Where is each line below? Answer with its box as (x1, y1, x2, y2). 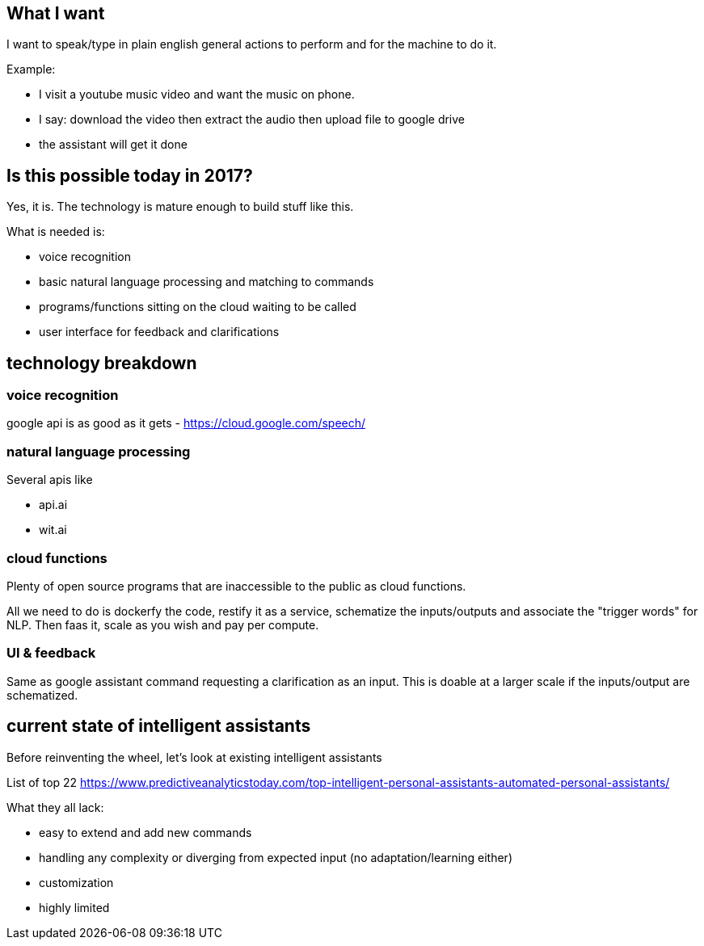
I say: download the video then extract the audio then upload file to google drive (39, 112, 466, 127)
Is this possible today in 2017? (6, 165, 253, 186)
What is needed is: (6, 225, 105, 239)
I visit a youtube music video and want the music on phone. (39, 87, 355, 102)
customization (39, 875, 114, 889)
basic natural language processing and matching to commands (39, 275, 374, 289)
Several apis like (6, 473, 93, 487)
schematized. (6, 687, 78, 702)
